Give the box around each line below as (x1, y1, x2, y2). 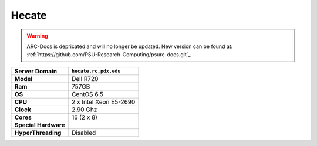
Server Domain (14, 67, 58, 75)
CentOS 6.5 (71, 90, 104, 98)
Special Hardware (14, 121, 65, 129)
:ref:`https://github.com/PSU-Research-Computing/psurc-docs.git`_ (26, 51, 191, 58)
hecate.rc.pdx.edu (71, 68, 121, 74)
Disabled (71, 128, 96, 137)
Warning (26, 32, 48, 39)
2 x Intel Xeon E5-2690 (71, 97, 136, 106)
